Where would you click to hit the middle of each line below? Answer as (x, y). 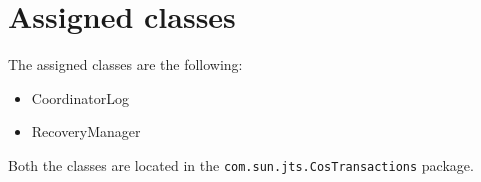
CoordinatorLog (80, 97)
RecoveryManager (86, 131)
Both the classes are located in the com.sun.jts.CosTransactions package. (241, 164)
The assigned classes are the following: (125, 64)
